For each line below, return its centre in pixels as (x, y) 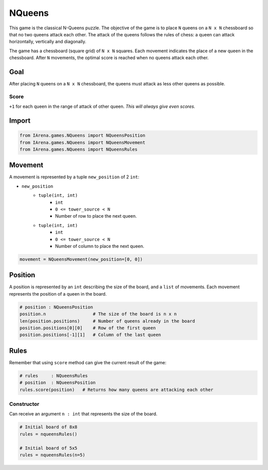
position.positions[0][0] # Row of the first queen (88, 328)
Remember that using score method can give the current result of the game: (88, 362)
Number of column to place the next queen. (100, 246)
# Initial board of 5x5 (49, 448)
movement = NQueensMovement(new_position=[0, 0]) (81, 259)
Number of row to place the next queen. (96, 216)
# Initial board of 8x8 (49, 427)
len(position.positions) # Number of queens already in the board (107, 321)
